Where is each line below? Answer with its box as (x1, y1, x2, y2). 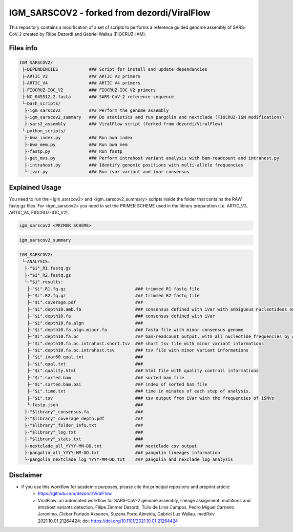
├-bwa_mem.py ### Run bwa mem (24, 142, 128, 147)
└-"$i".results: (24, 279, 63, 285)
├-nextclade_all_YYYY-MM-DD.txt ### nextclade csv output (24, 443, 197, 449)
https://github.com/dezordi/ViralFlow (38, 491, 112, 496)
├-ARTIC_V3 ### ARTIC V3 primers (22, 73, 141, 79)
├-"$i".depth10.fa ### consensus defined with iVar (27, 313, 215, 319)
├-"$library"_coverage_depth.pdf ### (24, 415, 144, 421)
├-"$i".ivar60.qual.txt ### (27, 354, 144, 360)
